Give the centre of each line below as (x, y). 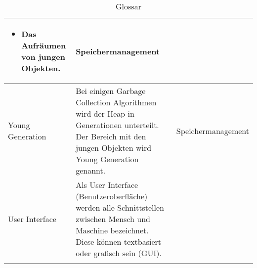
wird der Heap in (105, 113)
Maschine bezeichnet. (112, 230)
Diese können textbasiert (119, 242)
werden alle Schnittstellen (120, 207)
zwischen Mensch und (113, 219)
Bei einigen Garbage (111, 91)
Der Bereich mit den (111, 136)
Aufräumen (44, 45)
